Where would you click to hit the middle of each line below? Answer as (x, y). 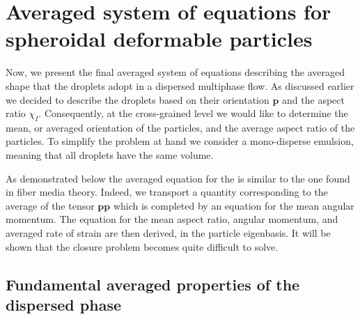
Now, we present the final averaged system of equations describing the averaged (175, 72)
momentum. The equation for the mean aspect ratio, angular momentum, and (172, 219)
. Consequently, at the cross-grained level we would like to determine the (193, 113)
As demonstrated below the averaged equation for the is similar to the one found (178, 178)
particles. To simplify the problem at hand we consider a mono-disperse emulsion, (180, 141)
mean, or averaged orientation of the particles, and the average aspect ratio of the (180, 127)
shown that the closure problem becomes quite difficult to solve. (142, 246)
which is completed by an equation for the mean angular (234, 205)
